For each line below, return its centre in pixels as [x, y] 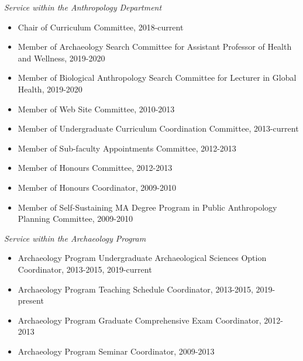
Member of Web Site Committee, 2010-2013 [96, 109]
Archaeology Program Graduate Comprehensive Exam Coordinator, [140, 320]
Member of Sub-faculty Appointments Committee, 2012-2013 [127, 148]
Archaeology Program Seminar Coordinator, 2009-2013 [116, 351]
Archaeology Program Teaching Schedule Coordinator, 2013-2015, [135, 289]
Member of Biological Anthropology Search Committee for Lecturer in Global [157, 78]
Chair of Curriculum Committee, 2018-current [101, 27]
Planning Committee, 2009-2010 [75, 219]
